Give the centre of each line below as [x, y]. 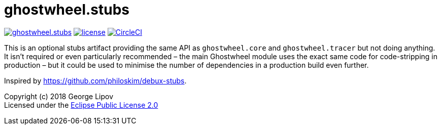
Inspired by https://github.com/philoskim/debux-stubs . [95, 80]
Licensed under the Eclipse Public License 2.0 [81, 105]
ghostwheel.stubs [67, 10]
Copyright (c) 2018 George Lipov [59, 96]
